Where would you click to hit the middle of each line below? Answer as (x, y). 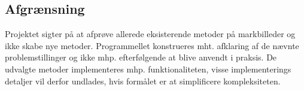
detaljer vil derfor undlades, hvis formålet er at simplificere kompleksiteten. (143, 81)
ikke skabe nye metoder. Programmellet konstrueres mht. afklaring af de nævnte (152, 45)
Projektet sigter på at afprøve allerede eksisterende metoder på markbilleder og (150, 34)
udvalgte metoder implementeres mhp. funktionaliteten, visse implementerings (148, 69)
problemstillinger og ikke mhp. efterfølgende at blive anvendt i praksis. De (141, 57)
